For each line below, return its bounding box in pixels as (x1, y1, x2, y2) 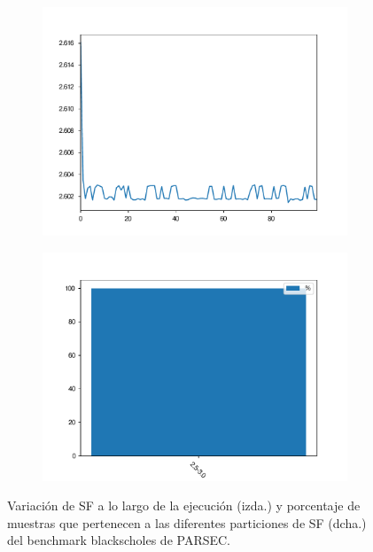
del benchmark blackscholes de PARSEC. (7, 531, 230, 549)
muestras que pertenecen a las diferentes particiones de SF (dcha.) (7, 513, 367, 532)
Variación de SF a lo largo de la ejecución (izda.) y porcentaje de (7, 496, 361, 515)
